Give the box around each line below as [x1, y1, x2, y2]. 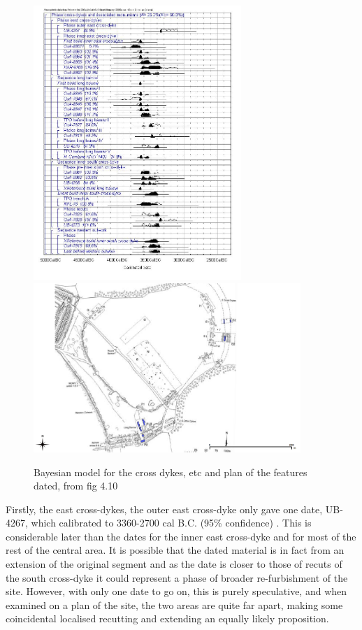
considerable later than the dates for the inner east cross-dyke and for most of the [6, 529, 356, 543]
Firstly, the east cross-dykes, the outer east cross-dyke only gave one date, [6, 501, 323, 516]
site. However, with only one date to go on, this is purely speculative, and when [6, 584, 347, 599]
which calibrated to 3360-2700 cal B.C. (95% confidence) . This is [31, 515, 312, 530]
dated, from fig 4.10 [34, 478, 118, 493]
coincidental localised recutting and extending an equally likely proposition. [6, 611, 329, 626]
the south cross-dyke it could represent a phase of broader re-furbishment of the [6, 570, 348, 585]
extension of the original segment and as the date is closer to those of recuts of [6, 557, 342, 571]
